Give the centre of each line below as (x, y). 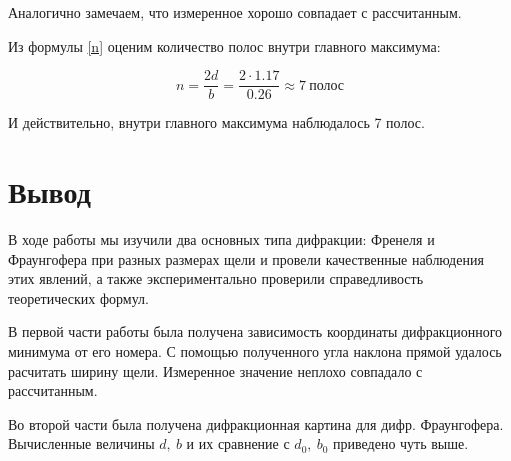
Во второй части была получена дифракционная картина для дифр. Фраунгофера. (256, 423)
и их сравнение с (238, 443)
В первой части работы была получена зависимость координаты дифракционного (255, 331)
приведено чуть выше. (401, 443)
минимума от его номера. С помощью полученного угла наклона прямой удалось (255, 350)
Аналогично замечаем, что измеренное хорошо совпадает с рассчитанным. (235, 12)
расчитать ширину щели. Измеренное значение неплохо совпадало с (215, 370)
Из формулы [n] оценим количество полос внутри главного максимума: (224, 45)
